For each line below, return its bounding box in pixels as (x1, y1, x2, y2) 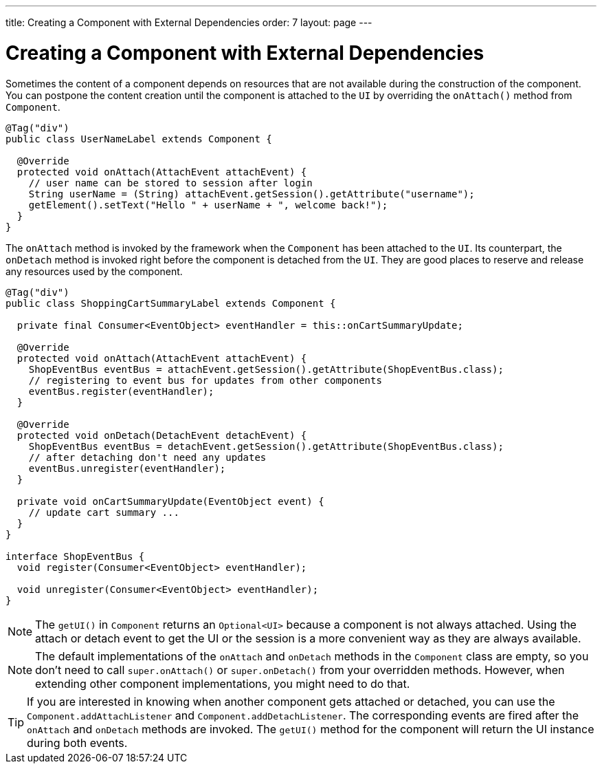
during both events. (27, 735, 128, 750)
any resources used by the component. (5, 265, 183, 277)
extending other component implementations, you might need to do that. (35, 676, 410, 691)
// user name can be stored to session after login (28, 177, 313, 188)
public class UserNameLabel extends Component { (5, 133, 272, 144)
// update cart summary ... (28, 506, 179, 518)
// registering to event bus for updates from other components (28, 374, 382, 386)
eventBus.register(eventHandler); (28, 385, 214, 397)
